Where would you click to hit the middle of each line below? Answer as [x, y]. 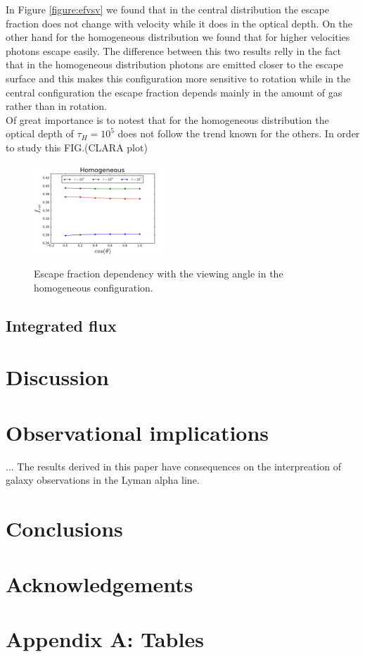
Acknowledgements [100, 583]
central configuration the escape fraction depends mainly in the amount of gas [174, 92]
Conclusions [64, 528]
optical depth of [40, 133]
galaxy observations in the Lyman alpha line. [103, 480]
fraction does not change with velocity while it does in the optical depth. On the [179, 23]
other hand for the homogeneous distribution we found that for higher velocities [178, 37]
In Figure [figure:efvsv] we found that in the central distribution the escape [167, 9]
